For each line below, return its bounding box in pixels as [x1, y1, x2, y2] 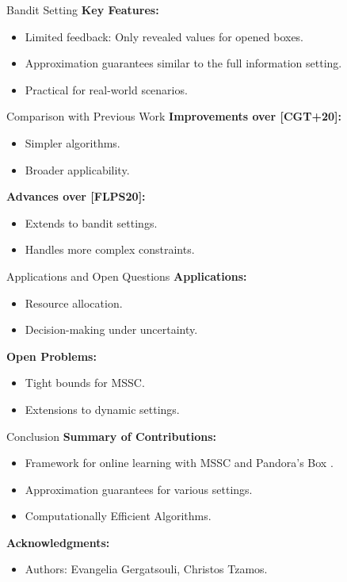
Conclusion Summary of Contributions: [6, 427, 216, 444]
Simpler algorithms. [25, 134, 120, 151]
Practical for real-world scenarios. [25, 81, 188, 98]
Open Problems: [6, 347, 97, 364]
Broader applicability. [25, 161, 130, 178]
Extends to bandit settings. [25, 214, 158, 231]
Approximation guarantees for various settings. [25, 481, 253, 497]
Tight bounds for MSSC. [25, 374, 145, 391]
